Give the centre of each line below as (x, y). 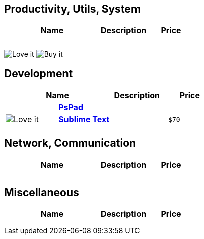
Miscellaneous (42, 192)
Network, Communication (70, 143)
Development (39, 73)
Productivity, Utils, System (73, 9)
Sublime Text (84, 120)
